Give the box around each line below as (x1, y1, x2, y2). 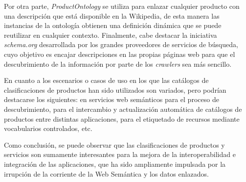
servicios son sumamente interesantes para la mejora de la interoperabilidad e (4, 149, 236, 159)
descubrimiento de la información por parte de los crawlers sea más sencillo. (4, 58, 232, 69)
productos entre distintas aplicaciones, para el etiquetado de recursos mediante (4, 113, 240, 124)
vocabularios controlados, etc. (4, 123, 92, 133)
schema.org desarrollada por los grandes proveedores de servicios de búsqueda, (4, 39, 238, 50)
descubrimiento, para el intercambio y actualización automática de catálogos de (4, 104, 242, 114)
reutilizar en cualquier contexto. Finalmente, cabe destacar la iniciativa (4, 29, 217, 40)
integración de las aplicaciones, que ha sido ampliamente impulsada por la (4, 158, 226, 169)
